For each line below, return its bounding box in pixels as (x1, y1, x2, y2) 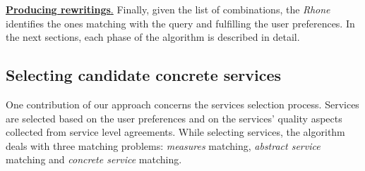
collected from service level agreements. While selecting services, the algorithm (6, 125, 345, 139)
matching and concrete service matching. (6, 152, 182, 167)
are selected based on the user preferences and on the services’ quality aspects (6, 110, 342, 125)
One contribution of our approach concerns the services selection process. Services (6, 96, 359, 111)
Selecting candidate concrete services (6, 64, 282, 86)
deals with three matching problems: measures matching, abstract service (6, 138, 321, 153)
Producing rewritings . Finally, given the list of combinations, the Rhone (6, 2, 330, 16)
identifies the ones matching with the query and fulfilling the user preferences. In (6, 15, 355, 30)
